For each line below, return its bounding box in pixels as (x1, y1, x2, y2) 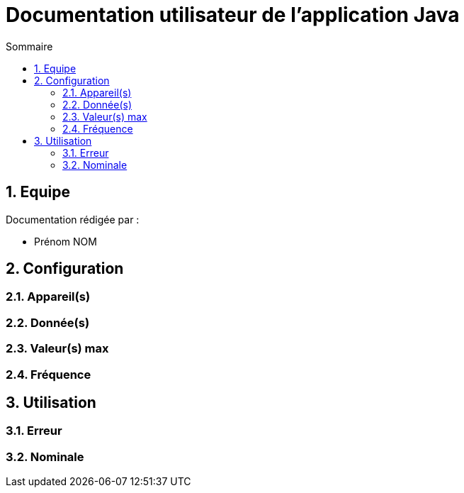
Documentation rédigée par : (6, 213, 140, 226)
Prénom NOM (34, 235, 97, 248)
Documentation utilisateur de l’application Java (6, 3, 460, 27)
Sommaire (6, 40, 53, 52)
